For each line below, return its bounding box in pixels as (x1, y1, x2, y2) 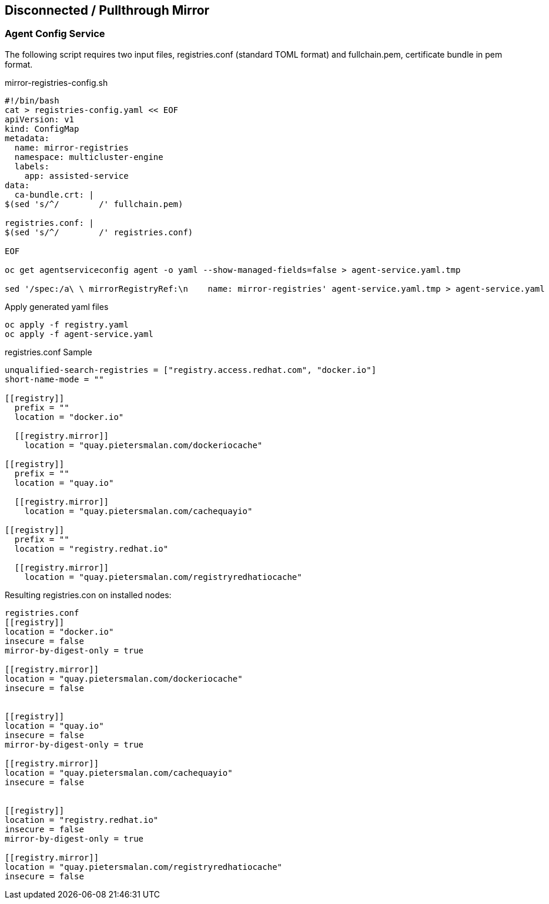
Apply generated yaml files (5, 301, 109, 312)
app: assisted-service (24, 171, 129, 181)
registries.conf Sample (5, 346, 92, 357)
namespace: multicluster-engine (14, 152, 163, 162)
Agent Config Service (5, 28, 105, 40)
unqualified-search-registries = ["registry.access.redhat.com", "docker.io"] (5, 365, 377, 375)
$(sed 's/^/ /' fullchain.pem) (5, 199, 183, 209)
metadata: (5, 133, 49, 143)
